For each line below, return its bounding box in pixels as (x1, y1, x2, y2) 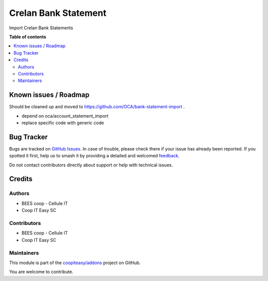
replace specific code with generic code (21, 120, 104, 126)
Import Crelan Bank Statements (9, 25, 73, 31)
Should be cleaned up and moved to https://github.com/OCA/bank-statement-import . (9, 104, 185, 110)
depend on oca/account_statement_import (21, 113, 109, 119)
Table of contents (9, 34, 47, 40)
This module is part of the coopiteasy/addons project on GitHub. (9, 260, 141, 266)
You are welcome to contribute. (9, 269, 73, 275)
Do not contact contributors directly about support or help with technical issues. (9, 162, 173, 168)
